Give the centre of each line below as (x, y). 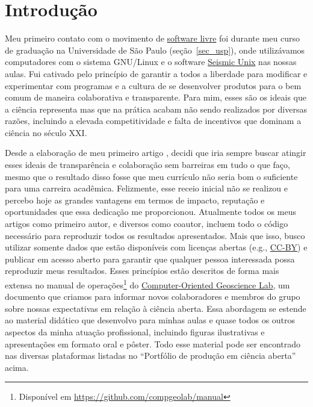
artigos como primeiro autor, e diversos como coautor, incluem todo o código (147, 224)
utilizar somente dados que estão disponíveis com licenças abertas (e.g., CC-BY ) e (156, 247)
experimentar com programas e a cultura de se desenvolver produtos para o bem (153, 85)
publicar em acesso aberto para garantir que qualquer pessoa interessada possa (150, 259)
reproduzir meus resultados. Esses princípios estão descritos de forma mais (142, 271)
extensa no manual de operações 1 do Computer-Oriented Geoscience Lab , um (147, 284)
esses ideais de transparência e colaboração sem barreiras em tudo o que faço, (147, 165)
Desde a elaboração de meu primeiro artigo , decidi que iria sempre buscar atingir (156, 153)
